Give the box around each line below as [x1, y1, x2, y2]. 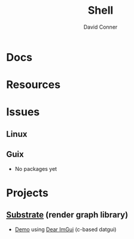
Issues [6, 105, 40, 119]
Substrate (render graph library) [6, 210, 129, 220]
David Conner [83, 23, 118, 30]
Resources [6, 78, 61, 91]
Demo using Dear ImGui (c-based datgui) [14, 225, 117, 233]
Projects [6, 186, 49, 200]
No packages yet [14, 165, 57, 172]
